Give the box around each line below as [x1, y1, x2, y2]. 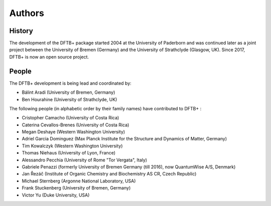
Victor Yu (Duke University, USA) [22, 192, 90, 198]
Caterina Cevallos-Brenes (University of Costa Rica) [22, 122, 129, 128]
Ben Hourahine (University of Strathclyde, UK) [22, 96, 117, 102]
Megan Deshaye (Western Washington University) [22, 129, 125, 135]
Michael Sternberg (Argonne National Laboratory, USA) [22, 178, 136, 184]
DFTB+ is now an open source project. [9, 54, 89, 60]
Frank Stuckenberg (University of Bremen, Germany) [22, 185, 131, 191]
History [9, 27, 34, 35]
